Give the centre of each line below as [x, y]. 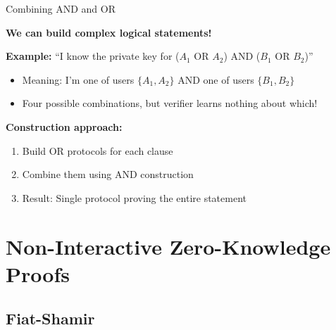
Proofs [38, 273]
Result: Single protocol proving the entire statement [134, 197]
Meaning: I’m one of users [78, 79]
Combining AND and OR [61, 8]
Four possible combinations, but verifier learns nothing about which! [170, 103]
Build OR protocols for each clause [98, 150]
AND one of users [216, 79]
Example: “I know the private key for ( [93, 56]
